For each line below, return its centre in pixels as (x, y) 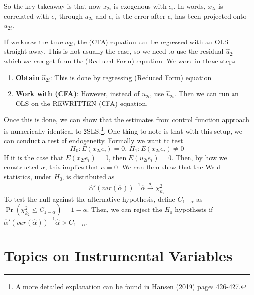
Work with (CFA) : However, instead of (77, 94)
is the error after (141, 15)
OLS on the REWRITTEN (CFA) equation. (82, 103)
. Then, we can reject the (125, 209)
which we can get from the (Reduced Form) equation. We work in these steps (120, 60)
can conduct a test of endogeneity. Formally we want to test (94, 140)
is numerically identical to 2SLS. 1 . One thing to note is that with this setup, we (123, 130)
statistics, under (28, 176)
